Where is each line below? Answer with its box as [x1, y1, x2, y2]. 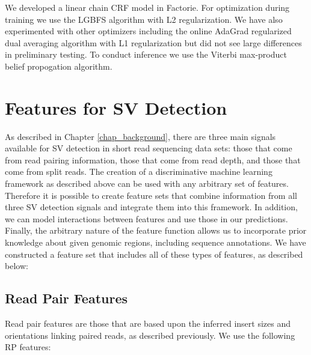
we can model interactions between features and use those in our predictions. [5, 212, 288, 225]
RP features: [5, 341, 51, 353]
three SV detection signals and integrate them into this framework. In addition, [5, 201, 298, 213]
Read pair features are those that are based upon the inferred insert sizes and [5, 317, 291, 330]
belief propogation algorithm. [5, 59, 112, 72]
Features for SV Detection [5, 95, 227, 120]
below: [5, 259, 28, 272]
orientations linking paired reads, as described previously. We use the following [5, 329, 295, 341]
